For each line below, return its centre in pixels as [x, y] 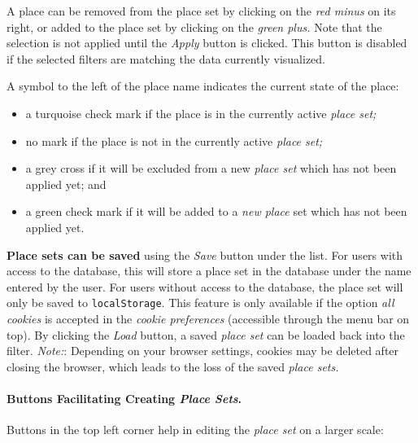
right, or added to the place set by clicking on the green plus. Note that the [194, 26]
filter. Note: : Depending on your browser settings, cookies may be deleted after [203, 351]
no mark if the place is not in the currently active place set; [174, 140]
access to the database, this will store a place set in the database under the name [209, 271]
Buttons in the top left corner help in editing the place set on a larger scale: [195, 430]
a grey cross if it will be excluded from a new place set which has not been [211, 168]
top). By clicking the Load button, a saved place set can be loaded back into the [206, 334]
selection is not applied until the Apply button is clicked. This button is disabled [207, 43]
